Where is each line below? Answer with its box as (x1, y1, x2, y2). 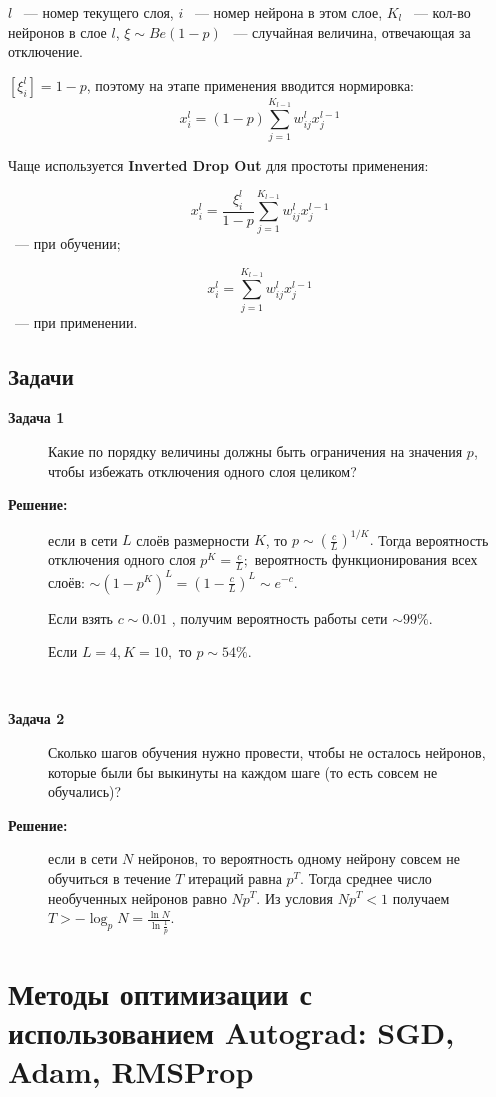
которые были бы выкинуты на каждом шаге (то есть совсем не (48, 761, 438, 782)
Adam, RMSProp (8, 1051, 254, 1092)
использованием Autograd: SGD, (8, 1012, 455, 1053)
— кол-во (413, 2, 471, 22)
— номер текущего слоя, (23, 2, 174, 22)
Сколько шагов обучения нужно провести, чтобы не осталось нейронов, (48, 741, 486, 762)
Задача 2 (8, 708, 65, 729)
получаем (392, 887, 450, 908)
